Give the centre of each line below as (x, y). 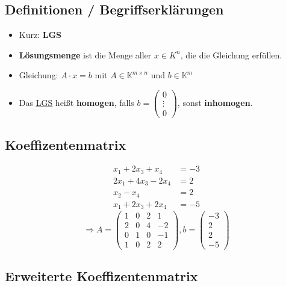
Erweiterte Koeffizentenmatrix (101, 275)
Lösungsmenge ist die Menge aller (85, 54)
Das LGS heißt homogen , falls (76, 103)
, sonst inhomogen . (215, 103)
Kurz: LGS (40, 35)
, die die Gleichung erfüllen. (231, 54)
